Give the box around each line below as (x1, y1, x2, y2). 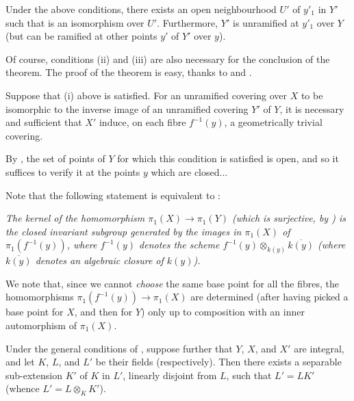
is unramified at (233, 15, 299, 29)
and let (5, 354, 35, 369)
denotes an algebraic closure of (35, 253, 164, 268)
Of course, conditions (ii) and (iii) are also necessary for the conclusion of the (5, 51, 330, 66)
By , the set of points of (5, 151, 105, 166)
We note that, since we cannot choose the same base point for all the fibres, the (5, 276, 339, 290)
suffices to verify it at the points (5, 164, 140, 179)
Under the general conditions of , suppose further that (5, 341, 233, 355)
